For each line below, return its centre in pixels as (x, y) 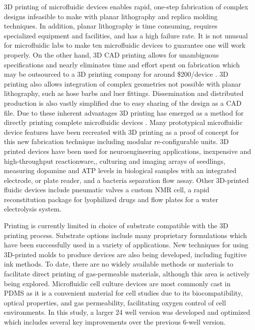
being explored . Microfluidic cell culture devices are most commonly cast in (117, 283)
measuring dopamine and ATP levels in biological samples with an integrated (120, 170)
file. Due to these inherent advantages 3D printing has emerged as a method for (124, 112)
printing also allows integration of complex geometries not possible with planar (123, 83)
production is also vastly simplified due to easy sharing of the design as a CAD (123, 103)
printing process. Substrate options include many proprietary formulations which (126, 235)
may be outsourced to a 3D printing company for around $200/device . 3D (116, 74)
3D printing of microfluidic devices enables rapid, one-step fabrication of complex (126, 6)
